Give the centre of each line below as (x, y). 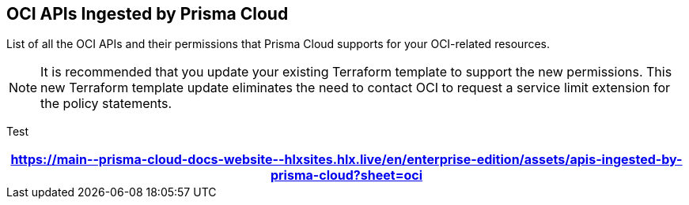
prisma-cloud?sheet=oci (346, 175)
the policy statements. (106, 104)
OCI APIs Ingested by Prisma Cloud (148, 14)
